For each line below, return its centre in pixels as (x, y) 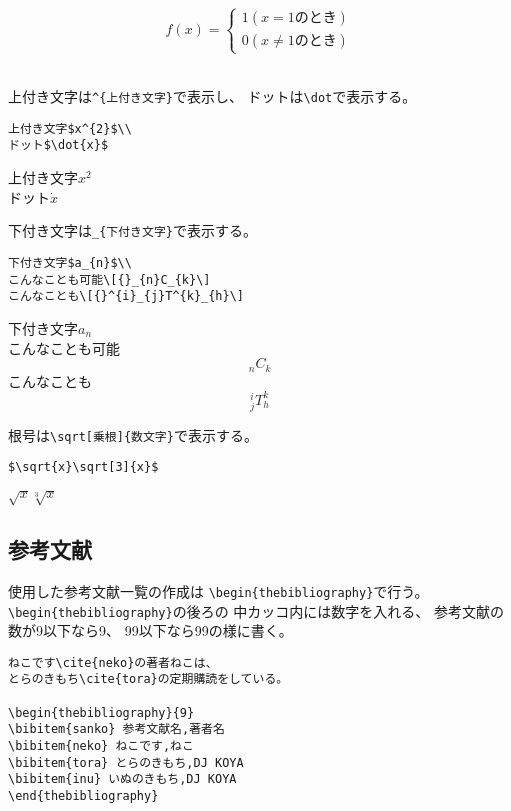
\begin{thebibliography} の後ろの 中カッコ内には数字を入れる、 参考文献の (256, 610)
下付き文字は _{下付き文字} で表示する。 (132, 230)
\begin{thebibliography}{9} (101, 712)
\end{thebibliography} (83, 796)
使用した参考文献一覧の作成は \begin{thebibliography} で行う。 (218, 590)
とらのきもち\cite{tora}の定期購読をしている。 (148, 679)
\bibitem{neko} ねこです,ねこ (101, 746)
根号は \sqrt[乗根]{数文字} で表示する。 (133, 434)
